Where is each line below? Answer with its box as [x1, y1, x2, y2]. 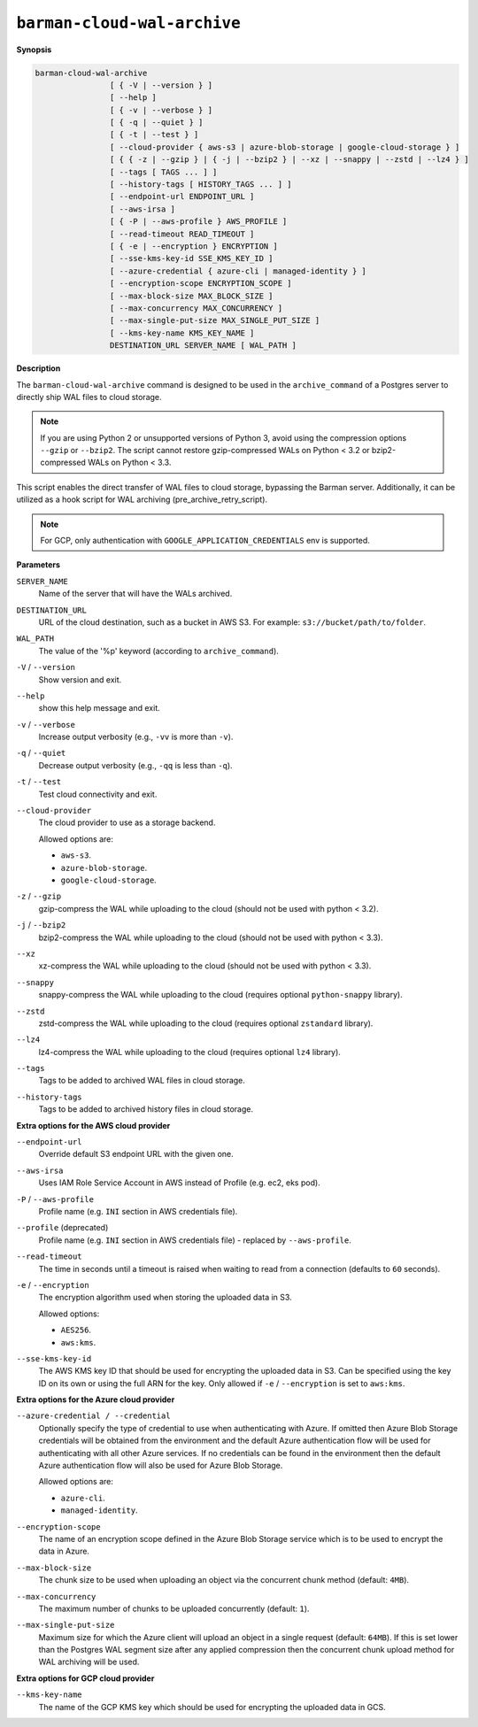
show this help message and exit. [38, 703, 161, 713]
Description [16, 363, 61, 374]
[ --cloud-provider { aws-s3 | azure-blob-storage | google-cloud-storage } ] [109, 142, 460, 152]
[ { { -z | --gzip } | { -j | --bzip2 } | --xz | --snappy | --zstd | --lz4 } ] [109, 155, 469, 165]
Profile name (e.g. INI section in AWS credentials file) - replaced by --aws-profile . [38, 1235, 351, 1245]
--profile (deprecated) [16, 1222, 109, 1233]
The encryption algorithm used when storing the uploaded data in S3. [38, 1292, 292, 1303]
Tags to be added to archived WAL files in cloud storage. [38, 1076, 245, 1086]
